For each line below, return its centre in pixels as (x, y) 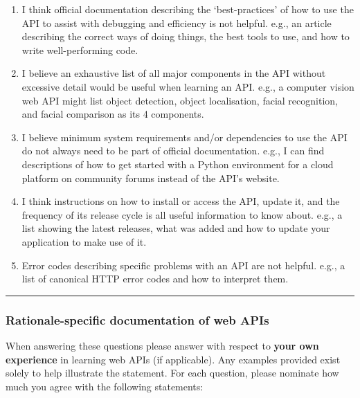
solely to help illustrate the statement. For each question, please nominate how (172, 373)
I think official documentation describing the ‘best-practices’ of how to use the (188, 9)
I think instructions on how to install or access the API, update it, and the (181, 201)
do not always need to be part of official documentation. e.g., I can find (173, 151)
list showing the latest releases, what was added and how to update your (176, 228)
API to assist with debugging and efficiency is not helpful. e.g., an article (177, 22)
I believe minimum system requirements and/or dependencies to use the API (184, 137)
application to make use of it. (84, 241)
